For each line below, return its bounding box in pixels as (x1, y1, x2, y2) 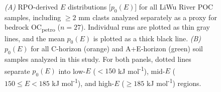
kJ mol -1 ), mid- (118, 64, 165, 76)
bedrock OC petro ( (5, 22, 60, 34)
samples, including (5, 12, 61, 22)
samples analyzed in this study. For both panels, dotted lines (5, 54, 191, 64)
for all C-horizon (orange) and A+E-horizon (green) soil (31, 43, 203, 54)
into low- (58, 65, 86, 76)
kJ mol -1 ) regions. (146, 76, 201, 88)
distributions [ (67, 2, 111, 12)
